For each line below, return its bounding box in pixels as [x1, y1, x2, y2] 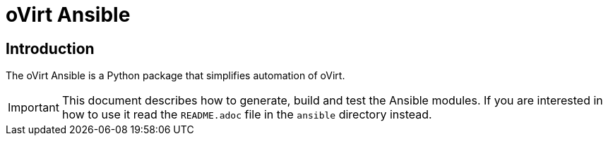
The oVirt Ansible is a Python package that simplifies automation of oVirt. [6, 69, 345, 82]
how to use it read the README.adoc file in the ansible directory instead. [61, 107, 432, 122]
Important [8, 100, 59, 115]
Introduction [6, 39, 95, 58]
